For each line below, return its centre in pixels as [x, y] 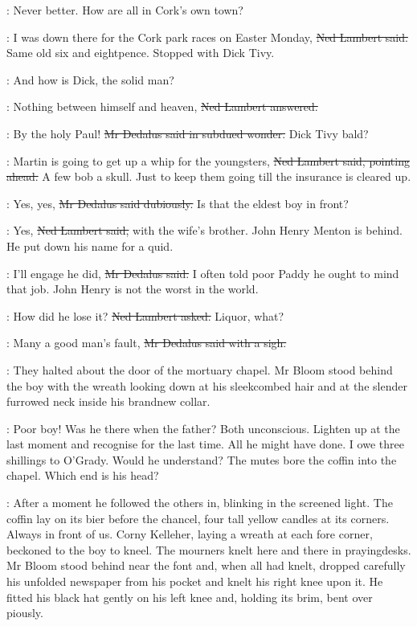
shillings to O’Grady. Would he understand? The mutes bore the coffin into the [202, 459]
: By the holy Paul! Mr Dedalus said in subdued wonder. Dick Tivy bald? [188, 133]
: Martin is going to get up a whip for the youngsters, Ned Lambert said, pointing [208, 160]
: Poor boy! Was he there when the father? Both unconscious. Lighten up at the [203, 428]
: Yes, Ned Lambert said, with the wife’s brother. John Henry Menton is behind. [204, 230]
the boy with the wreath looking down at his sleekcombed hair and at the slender [207, 385]
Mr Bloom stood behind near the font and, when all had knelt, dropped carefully [206, 565]
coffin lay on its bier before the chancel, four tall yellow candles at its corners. [198, 518]
